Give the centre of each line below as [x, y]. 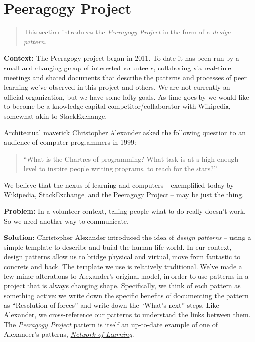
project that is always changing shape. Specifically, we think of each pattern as [122, 286]
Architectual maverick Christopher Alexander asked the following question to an [125, 132]
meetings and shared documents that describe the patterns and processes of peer [125, 77]
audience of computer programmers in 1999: [70, 142]
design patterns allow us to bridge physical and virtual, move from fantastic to [122, 256]
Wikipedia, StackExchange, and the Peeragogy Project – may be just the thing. [124, 194]
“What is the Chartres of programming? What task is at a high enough [131, 158]
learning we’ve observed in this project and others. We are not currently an [117, 87]
